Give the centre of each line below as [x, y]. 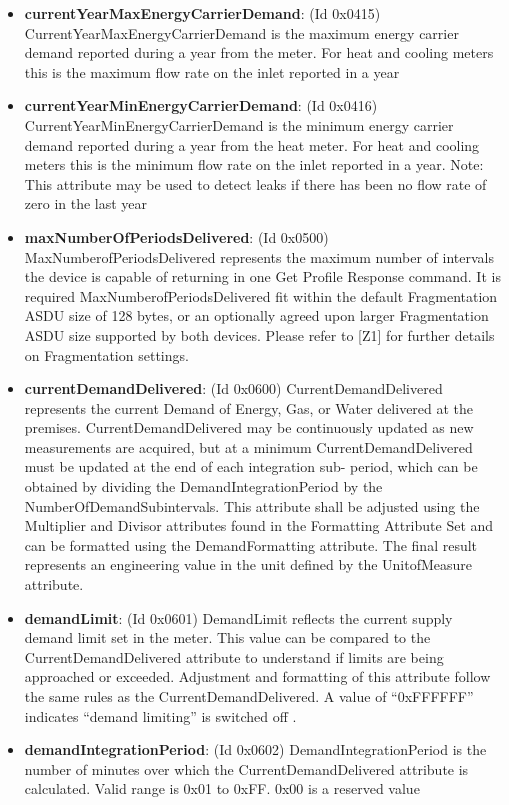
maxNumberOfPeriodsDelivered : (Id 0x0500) [176, 236]
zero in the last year [86, 203]
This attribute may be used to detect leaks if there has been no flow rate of [255, 183]
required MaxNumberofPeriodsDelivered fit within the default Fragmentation [261, 295]
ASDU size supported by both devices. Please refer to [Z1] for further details [259, 334]
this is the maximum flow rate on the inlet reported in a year [212, 71]
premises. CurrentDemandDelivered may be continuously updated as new [249, 427]
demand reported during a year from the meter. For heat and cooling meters [259, 52]
